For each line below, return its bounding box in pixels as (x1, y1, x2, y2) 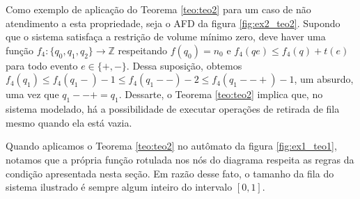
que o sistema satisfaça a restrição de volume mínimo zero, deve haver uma (6, 29, 326, 44)
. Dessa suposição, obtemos (126, 58, 242, 72)
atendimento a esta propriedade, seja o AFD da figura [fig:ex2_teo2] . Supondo (6, 15, 341, 30)
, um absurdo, (294, 72, 354, 86)
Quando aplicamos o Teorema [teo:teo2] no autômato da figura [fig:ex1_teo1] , (6, 138, 337, 153)
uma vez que (6, 87, 59, 102)
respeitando (118, 42, 168, 57)
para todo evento (6, 58, 78, 72)
